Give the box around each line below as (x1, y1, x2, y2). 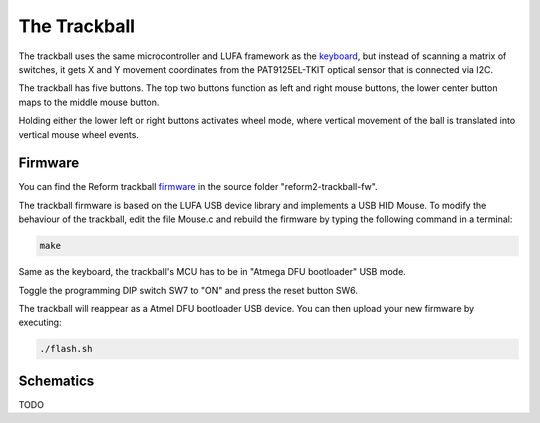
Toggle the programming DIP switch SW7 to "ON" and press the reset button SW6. (18, 284, 359, 296)
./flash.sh (39, 343, 93, 355)
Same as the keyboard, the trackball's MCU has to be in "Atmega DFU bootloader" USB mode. (18, 266, 407, 278)
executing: (18, 316, 62, 329)
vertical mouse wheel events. (18, 128, 140, 140)
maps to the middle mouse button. (18, 96, 160, 108)
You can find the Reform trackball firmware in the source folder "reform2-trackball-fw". (18, 181, 379, 193)
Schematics (18, 372, 95, 389)
